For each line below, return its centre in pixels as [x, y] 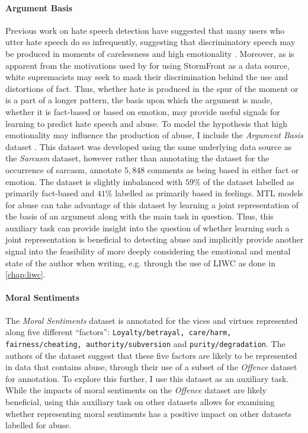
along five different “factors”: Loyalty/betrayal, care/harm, [118, 332]
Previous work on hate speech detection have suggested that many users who [145, 30]
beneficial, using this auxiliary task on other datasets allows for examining [140, 401]
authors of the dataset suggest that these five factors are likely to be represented [151, 355]
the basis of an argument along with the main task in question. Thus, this [139, 216]
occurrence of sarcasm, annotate [64, 169]
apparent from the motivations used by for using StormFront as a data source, [147, 65]
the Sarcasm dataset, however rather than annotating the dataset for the [137, 158]
